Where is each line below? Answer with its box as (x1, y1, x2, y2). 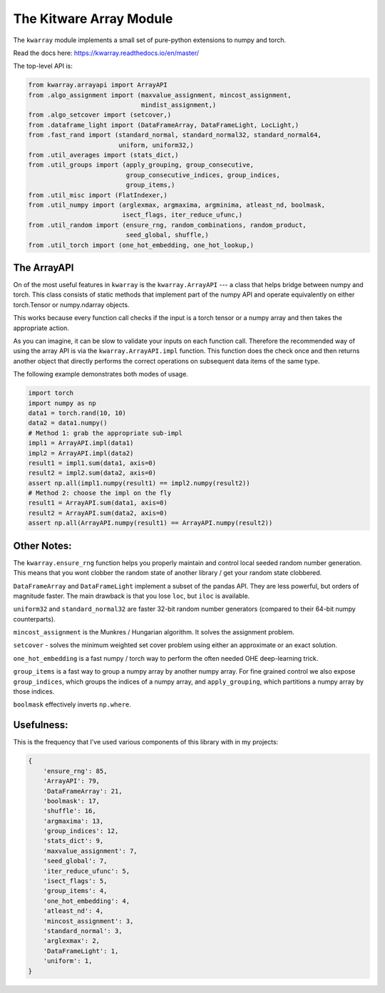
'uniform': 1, (43, 957, 93, 965)
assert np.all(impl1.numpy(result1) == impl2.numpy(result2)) (28, 479, 250, 487)
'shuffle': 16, (43, 807, 96, 815)
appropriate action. (13, 324, 69, 332)
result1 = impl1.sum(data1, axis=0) (28, 459, 157, 467)
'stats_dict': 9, (43, 837, 104, 845)
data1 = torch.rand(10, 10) (28, 409, 126, 417)
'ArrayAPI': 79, (43, 777, 100, 785)
